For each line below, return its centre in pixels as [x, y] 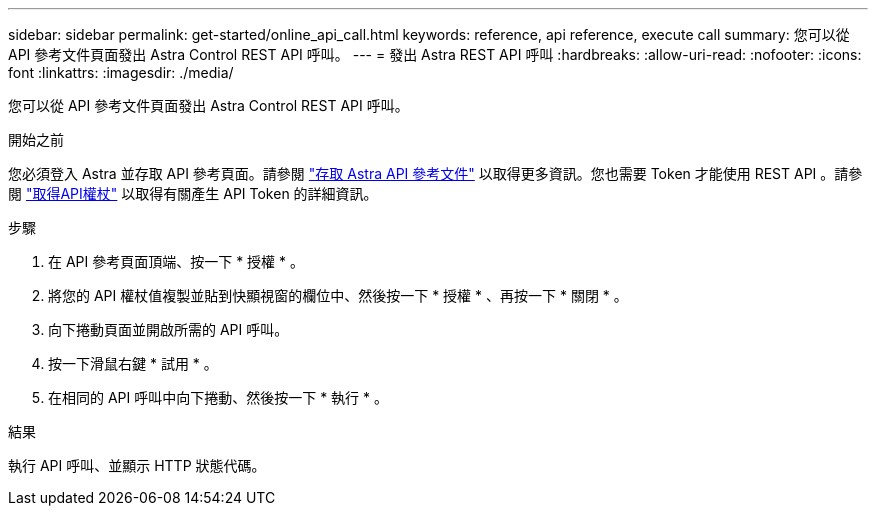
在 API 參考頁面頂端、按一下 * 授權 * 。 [176, 261]
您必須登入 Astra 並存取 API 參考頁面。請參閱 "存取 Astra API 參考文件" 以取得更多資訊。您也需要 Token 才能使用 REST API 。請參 [435, 173]
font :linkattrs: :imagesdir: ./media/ [121, 72]
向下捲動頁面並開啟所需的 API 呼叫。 [168, 329]
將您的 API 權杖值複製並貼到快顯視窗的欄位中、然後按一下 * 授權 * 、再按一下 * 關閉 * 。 [338, 295]
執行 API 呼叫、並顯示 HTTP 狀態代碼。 [137, 465]
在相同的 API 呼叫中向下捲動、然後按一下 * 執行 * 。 [218, 397]
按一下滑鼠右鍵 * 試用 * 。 [133, 363]
